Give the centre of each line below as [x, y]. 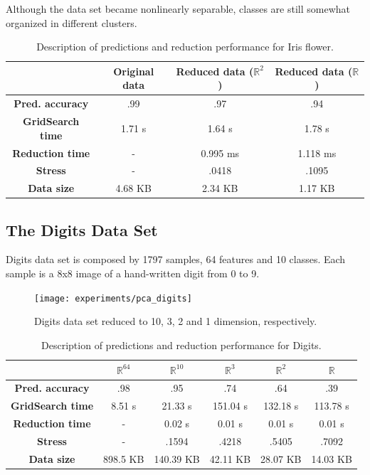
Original [134, 71]
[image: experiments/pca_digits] [113, 298]
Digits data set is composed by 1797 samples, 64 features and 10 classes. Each [176, 259]
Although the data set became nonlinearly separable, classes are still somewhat [178, 9]
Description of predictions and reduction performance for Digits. [181, 345]
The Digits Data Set [82, 229]
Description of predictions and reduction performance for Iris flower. [185, 47]
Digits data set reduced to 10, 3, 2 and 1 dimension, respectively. [176, 321]
